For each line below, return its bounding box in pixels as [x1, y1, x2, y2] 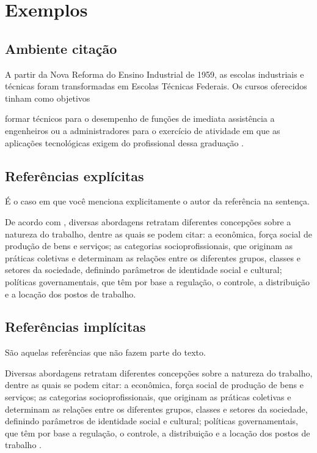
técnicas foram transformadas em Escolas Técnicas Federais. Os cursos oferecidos [5, 80, 307, 92]
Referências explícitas [5, 166, 144, 185]
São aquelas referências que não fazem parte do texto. [5, 346, 206, 359]
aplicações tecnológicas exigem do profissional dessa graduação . [5, 136, 244, 149]
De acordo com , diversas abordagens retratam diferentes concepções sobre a [5, 215, 291, 228]
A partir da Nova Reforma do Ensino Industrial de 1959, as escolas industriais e [5, 67, 304, 80]
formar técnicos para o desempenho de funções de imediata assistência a [5, 112, 275, 125]
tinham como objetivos [5, 91, 90, 104]
